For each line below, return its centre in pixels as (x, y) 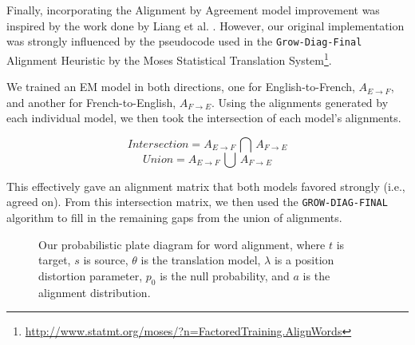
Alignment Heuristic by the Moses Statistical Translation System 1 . (169, 58)
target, (55, 260)
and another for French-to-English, (91, 102)
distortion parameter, (91, 275)
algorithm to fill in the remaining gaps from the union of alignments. (174, 218)
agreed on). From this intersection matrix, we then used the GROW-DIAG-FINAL (197, 202)
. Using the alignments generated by (300, 102)
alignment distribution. (95, 292)
